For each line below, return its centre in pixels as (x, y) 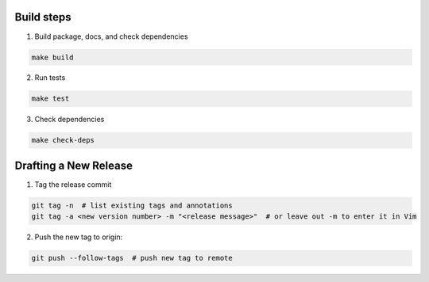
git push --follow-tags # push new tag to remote (132, 258)
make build (52, 57)
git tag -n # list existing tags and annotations (132, 205)
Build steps (43, 17)
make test (50, 99)
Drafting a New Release (73, 165)
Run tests (50, 78)
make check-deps (63, 140)
